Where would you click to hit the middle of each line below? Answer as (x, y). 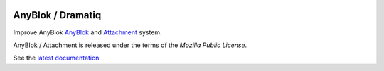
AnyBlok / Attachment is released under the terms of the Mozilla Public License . (130, 45)
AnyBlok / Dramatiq (57, 15)
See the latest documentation (56, 58)
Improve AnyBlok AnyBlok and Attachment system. (88, 32)
